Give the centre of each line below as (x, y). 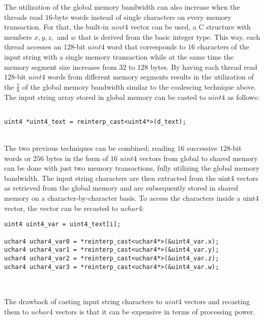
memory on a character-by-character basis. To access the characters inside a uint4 (131, 198)
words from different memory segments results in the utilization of (151, 77)
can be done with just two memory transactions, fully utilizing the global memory (132, 168)
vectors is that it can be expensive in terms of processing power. (155, 312)
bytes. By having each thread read (204, 66)
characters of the (223, 47)
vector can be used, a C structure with (190, 27)
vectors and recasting (217, 301)
